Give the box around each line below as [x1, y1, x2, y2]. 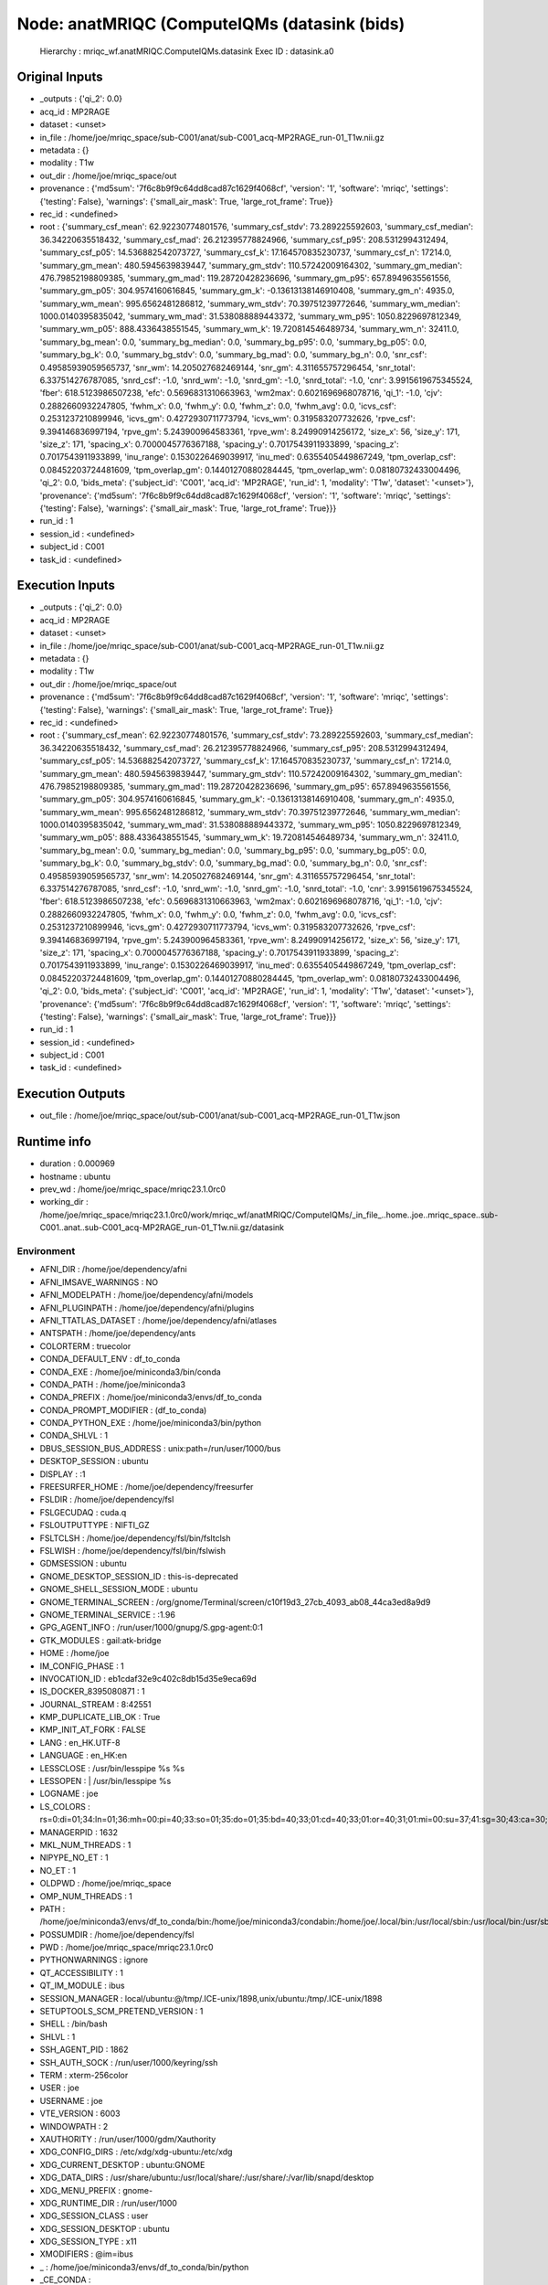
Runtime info [16, 1134, 91, 1150]
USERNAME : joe [39, 2095, 103, 2106]
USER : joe [39, 2082, 79, 2093]
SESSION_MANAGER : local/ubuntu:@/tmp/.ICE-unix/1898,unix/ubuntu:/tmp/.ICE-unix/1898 [39, 1993, 383, 2003]
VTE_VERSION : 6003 [39, 2108, 121, 2120]
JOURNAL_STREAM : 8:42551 [39, 1698, 152, 1709]
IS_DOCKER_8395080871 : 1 [39, 1686, 145, 1697]
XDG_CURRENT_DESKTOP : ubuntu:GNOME [39, 2159, 205, 2170]
